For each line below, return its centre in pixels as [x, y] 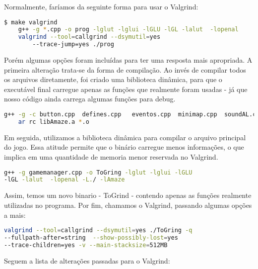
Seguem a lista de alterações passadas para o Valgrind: [87, 260]
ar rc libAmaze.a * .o [54, 122]
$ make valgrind [31, 22]
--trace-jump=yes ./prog [73, 45]
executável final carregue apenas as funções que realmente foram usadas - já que [126, 89]
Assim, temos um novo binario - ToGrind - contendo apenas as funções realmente [128, 195]
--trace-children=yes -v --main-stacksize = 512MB [86, 245]
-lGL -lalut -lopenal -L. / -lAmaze [64, 180]
